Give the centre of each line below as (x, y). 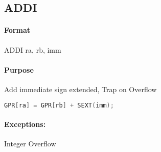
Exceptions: (25, 124)
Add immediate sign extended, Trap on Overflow (80, 89)
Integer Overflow (30, 144)
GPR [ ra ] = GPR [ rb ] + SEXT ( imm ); (59, 105)
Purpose (19, 69)
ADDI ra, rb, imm (33, 49)
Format (17, 30)
